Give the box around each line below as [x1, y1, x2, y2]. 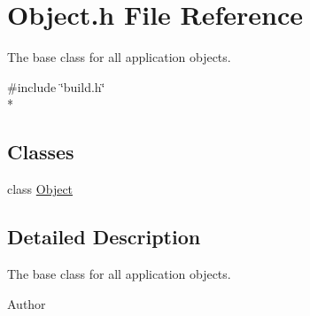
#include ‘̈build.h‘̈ [7, 77, 105, 96]
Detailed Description [7, 223, 201, 250]
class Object [7, 180, 74, 198]
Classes [7, 138, 74, 166]
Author [7, 294, 46, 312]
